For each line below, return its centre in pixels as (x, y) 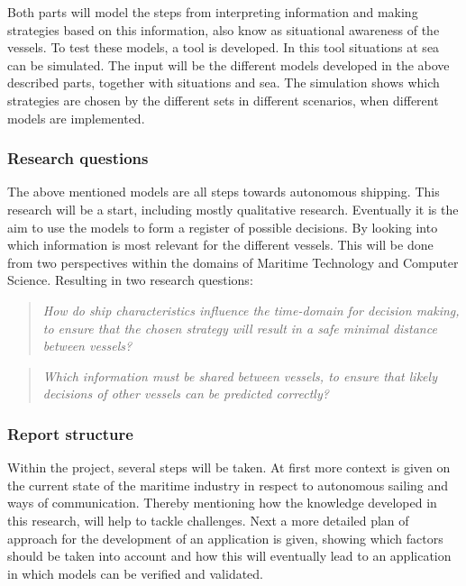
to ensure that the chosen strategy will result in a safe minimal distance (240, 328)
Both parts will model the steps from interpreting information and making (213, 12)
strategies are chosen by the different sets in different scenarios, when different (223, 100)
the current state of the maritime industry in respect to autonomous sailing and (228, 485)
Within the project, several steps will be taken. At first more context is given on (229, 467)
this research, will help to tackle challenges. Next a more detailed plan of (208, 520)
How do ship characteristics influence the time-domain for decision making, (251, 310)
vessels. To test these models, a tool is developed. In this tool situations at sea (224, 47)
